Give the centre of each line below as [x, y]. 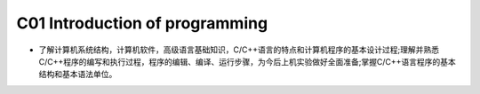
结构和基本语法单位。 [78, 74]
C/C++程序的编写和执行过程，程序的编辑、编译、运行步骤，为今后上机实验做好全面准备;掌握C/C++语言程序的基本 [248, 61]
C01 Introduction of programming [142, 23]
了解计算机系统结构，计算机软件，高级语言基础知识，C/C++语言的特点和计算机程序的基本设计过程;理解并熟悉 [239, 50]
